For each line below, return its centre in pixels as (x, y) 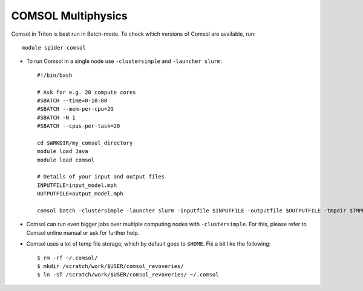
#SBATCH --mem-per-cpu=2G (76, 109)
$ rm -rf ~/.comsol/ (67, 258)
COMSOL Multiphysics (69, 16)
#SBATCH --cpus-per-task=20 (79, 126)
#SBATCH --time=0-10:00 (72, 100)
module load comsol (66, 160)
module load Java (63, 152)
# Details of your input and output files (101, 177)
